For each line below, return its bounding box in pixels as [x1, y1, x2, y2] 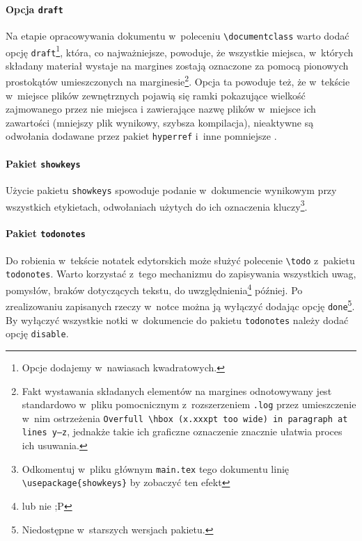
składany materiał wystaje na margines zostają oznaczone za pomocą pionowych [6, 58, 349, 72]
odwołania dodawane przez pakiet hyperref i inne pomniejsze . [6, 129, 277, 143]
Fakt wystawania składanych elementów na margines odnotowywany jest [22, 383, 332, 398]
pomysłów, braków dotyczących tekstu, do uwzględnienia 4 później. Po [6, 281, 303, 297]
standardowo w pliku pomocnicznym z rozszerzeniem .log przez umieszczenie [22, 397, 356, 412]
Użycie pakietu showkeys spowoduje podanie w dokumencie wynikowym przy [6, 182, 337, 197]
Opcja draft [6, 1, 63, 16]
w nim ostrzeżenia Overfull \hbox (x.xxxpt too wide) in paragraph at [22, 410, 348, 425]
